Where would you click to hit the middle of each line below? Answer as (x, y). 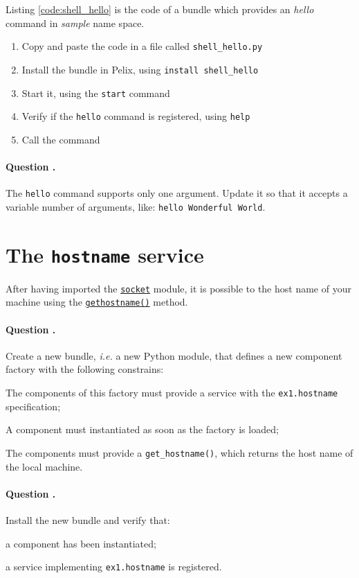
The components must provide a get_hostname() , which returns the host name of (179, 452)
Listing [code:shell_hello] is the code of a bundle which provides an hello (160, 9)
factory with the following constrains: (85, 369)
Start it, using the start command (96, 93)
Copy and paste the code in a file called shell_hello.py (142, 46)
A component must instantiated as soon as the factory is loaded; (142, 429)
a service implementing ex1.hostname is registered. (114, 567)
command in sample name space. (75, 23)
